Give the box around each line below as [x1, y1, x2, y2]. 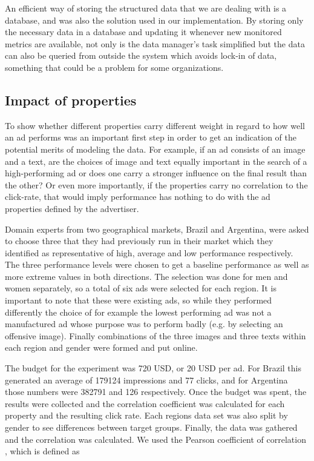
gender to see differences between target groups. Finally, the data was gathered [5, 421, 298, 434]
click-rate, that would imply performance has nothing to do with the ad [5, 190, 270, 203]
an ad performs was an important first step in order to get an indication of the [5, 131, 297, 144]
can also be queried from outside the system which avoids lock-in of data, [5, 49, 277, 62]
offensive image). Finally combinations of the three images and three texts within [5, 329, 306, 342]
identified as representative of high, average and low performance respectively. [5, 246, 293, 259]
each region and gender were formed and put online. [5, 341, 198, 354]
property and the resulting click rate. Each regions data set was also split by [5, 409, 288, 422]
